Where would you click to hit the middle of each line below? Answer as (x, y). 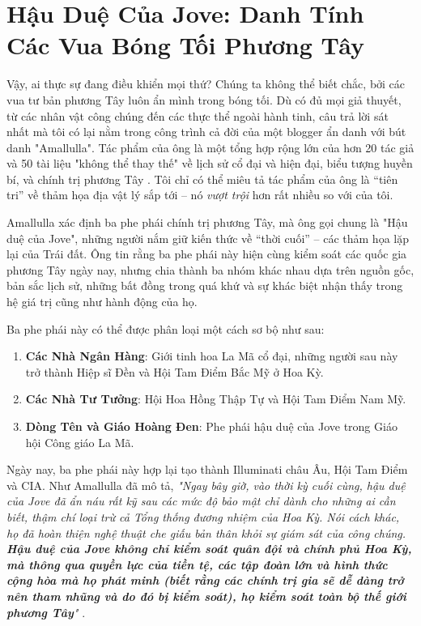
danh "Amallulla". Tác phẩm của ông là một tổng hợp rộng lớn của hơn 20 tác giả (210, 147)
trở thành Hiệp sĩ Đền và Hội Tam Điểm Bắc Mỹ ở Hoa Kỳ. (174, 371)
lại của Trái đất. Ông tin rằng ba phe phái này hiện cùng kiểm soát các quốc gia (207, 254)
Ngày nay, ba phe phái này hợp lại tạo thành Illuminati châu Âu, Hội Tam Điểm (207, 469)
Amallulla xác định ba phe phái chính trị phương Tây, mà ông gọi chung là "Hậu (207, 222)
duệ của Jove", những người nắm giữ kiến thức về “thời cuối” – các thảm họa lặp (208, 238)
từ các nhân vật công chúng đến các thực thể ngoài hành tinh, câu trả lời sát (198, 115)
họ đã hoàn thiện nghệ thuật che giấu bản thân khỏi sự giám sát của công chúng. (206, 532)
